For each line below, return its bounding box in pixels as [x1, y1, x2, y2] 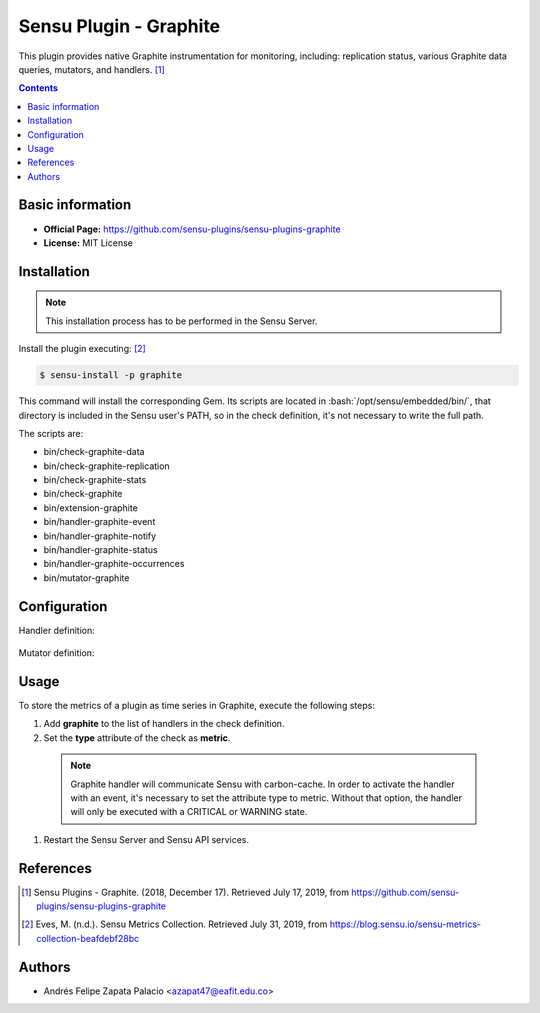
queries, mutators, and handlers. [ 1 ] [18, 63, 165, 75]
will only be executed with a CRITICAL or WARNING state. [70, 806, 308, 818]
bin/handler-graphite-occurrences [43, 558, 185, 570]
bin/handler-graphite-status [43, 544, 159, 556]
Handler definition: [18, 624, 95, 636]
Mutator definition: [18, 647, 95, 659]
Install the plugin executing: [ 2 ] [18, 343, 147, 355]
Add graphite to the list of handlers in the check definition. [43, 718, 285, 730]
